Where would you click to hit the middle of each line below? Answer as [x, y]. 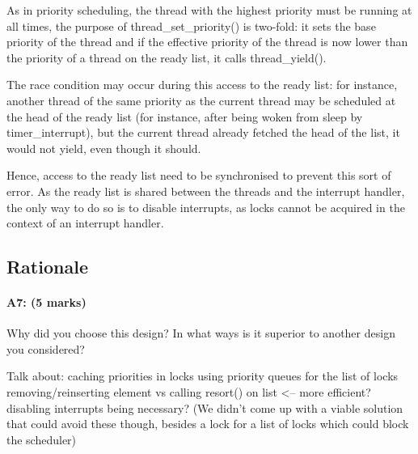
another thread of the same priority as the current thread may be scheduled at [201, 100]
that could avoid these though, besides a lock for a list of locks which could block [208, 424]
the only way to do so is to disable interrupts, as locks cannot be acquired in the [206, 207]
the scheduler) [42, 439]
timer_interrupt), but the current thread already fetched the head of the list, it [203, 132]
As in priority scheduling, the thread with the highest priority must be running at [209, 10]
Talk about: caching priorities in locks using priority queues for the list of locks [203, 376]
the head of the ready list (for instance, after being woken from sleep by [185, 116]
